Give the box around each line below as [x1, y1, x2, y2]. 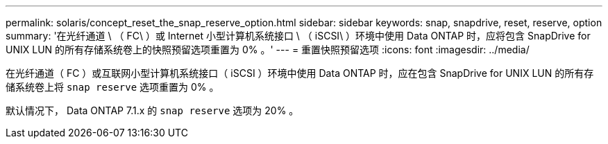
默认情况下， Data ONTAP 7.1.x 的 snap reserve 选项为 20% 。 [6, 105, 299, 116]
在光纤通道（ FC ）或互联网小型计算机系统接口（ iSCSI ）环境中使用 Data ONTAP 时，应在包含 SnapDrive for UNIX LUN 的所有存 [6, 67, 594, 79]
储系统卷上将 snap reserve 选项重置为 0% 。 [6, 81, 219, 93]
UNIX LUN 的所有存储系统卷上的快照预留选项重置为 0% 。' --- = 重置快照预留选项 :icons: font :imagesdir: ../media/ [6, 44, 530, 55]
